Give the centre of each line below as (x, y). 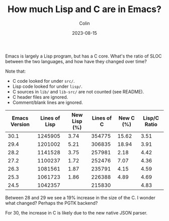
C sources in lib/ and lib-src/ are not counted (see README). (78, 91)
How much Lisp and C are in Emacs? (84, 9)
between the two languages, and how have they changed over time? (76, 61)
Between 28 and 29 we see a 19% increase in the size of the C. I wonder (80, 197)
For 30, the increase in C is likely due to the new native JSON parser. (76, 212)
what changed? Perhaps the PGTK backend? (52, 203)
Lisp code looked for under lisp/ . (47, 86)
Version (20, 124)
